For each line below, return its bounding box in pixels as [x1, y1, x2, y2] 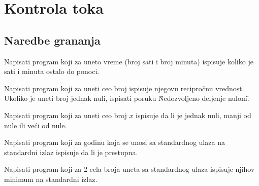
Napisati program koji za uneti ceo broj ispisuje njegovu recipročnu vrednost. [4, 83, 244, 93]
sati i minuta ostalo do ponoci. [4, 66, 100, 77]
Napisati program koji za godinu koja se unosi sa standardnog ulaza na [4, 137, 225, 147]
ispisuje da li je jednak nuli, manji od [136, 109, 251, 120]
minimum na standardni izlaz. [4, 173, 98, 184]
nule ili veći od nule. [4, 120, 67, 130]
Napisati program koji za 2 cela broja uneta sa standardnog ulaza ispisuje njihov [4, 164, 255, 174]
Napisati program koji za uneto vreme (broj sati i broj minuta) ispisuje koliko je [4, 56, 253, 66]
